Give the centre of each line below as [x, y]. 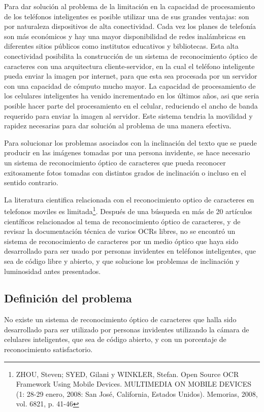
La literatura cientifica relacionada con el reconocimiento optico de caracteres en [129, 199]
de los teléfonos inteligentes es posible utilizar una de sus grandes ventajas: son [127, 16]
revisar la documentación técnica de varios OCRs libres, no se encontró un [120, 231]
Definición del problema [68, 298]
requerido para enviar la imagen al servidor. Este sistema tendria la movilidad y [128, 115]
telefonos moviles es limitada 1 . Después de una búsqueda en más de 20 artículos [128, 210]
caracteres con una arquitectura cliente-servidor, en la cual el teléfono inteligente [129, 66]
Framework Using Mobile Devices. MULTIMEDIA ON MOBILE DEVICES [134, 384]
